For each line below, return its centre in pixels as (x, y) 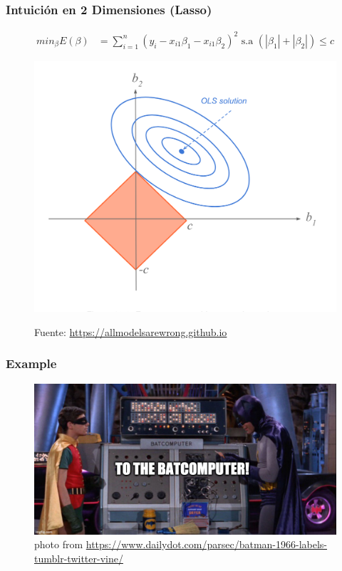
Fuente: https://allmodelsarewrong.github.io (131, 331)
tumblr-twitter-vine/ (79, 558)
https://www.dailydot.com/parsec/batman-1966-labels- (207, 544)
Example (31, 363)
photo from (59, 544)
